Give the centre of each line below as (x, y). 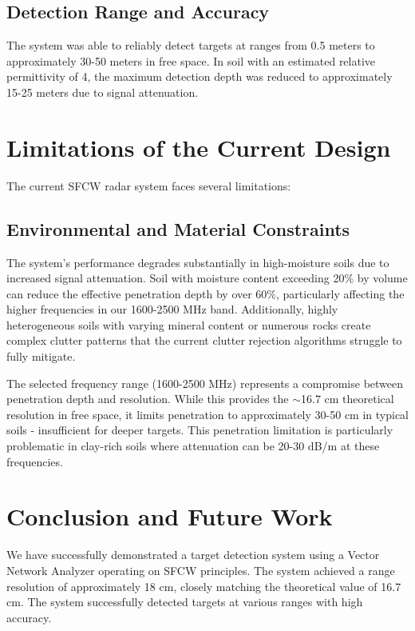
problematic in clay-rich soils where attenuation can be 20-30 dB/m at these (193, 446)
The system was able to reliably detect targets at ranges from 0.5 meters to (191, 45)
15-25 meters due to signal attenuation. (103, 92)
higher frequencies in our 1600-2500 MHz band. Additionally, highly (172, 309)
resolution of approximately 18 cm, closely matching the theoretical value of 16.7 (204, 586)
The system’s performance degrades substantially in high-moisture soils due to (198, 262)
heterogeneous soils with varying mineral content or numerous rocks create (189, 324)
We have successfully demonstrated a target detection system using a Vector (193, 555)
